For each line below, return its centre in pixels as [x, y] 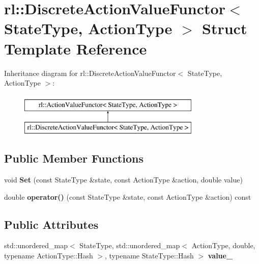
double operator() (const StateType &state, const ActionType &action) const [128, 196]
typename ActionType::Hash [49, 256]
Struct [225, 28]
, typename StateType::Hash [149, 256]
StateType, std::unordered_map [130, 245]
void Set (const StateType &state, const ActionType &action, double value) [123, 180]
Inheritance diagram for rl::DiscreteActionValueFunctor [90, 73]
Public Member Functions [74, 158]
